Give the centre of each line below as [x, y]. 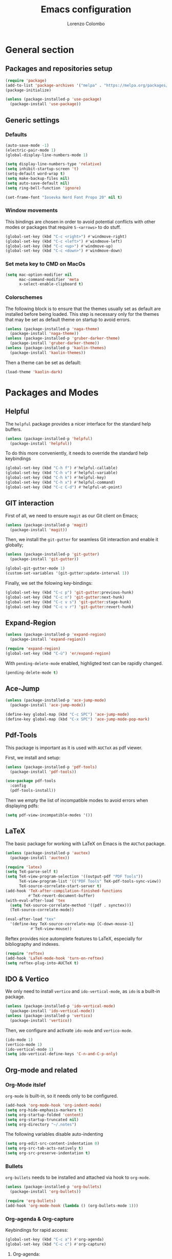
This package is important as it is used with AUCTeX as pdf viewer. [74, 748]
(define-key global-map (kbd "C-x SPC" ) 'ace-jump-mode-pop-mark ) [78, 719]
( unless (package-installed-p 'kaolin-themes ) [56, 348]
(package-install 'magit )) [39, 530]
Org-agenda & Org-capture [40, 1219]
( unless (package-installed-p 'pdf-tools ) [51, 767]
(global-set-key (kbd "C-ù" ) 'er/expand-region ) [58, 653]
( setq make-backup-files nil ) [38, 179]
